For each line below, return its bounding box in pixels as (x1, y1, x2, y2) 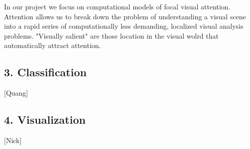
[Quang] (4, 88, 28, 98)
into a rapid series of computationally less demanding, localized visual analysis (4, 21, 244, 31)
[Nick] (4, 135, 22, 145)
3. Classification (4, 64, 87, 80)
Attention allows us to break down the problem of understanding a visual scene (4, 11, 246, 21)
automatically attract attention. (4, 40, 101, 50)
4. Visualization (4, 112, 86, 127)
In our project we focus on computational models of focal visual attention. (4, 1, 231, 11)
